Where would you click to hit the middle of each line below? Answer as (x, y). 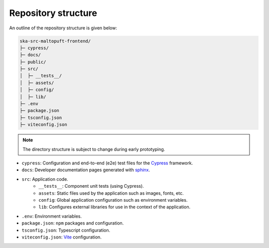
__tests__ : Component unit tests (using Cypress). (91, 186)
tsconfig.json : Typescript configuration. (66, 230)
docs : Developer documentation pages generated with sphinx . (86, 170)
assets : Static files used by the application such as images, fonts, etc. (111, 193)
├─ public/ (33, 62)
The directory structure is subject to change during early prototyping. (94, 149)
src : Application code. (45, 179)
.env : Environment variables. (52, 216)
